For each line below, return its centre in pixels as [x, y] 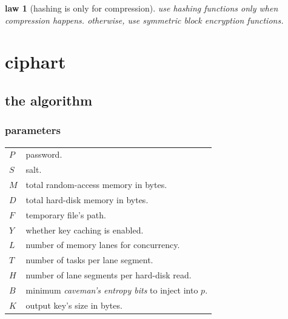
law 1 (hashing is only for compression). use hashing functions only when [142, 8]
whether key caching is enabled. [85, 230]
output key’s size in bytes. [74, 305]
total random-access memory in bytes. [96, 184]
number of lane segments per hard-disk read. [109, 275]
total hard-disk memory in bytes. [87, 199]
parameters [33, 130]
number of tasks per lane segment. [89, 260]
